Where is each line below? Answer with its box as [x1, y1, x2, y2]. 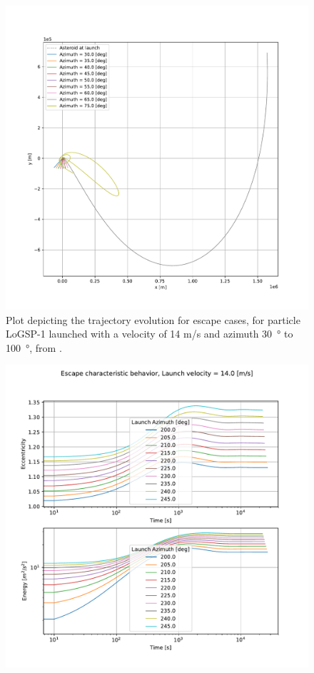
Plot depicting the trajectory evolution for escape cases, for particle [6, 312, 300, 327]
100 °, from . [6, 340, 62, 355]
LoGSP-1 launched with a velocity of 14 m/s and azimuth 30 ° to [6, 326, 293, 341]
